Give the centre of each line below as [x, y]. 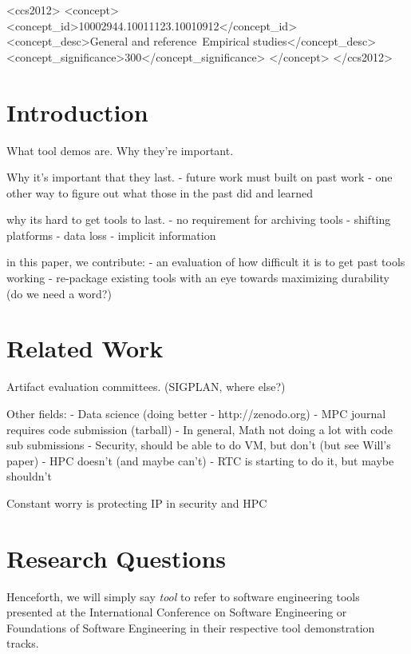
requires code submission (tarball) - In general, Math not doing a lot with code [200, 429]
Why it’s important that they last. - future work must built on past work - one [200, 177]
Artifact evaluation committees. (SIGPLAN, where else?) [146, 387]
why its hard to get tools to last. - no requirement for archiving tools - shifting [199, 219]
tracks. [23, 643]
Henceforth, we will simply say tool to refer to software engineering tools [183, 596]
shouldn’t [29, 476]
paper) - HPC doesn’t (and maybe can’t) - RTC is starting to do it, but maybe [200, 460]
